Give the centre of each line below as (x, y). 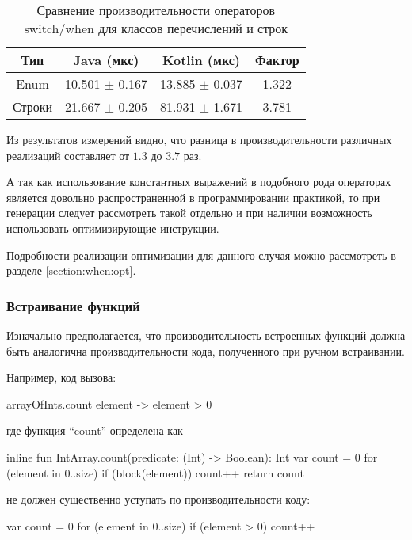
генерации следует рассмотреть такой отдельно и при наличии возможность (189, 213)
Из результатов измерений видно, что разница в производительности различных (199, 139)
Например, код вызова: (61, 377)
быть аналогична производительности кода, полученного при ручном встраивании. (206, 350)
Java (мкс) (106, 60)
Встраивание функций (73, 305)
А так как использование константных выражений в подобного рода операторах (199, 182)
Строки (32, 106)
